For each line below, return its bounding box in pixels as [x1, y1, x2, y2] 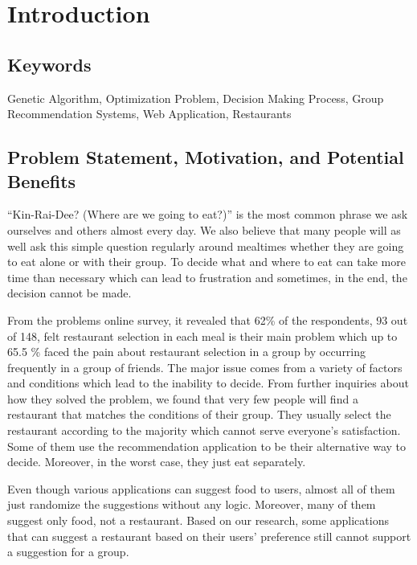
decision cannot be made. [7, 285, 132, 301]
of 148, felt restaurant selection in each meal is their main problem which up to [7, 327, 398, 344]
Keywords [7, 51, 92, 76]
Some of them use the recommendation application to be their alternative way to [7, 437, 407, 454]
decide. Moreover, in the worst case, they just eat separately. [7, 453, 306, 470]
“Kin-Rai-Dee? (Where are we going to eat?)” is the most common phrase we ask [7, 206, 408, 223]
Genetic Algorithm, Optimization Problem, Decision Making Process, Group [7, 89, 384, 106]
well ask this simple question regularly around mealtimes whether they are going [7, 237, 404, 254]
